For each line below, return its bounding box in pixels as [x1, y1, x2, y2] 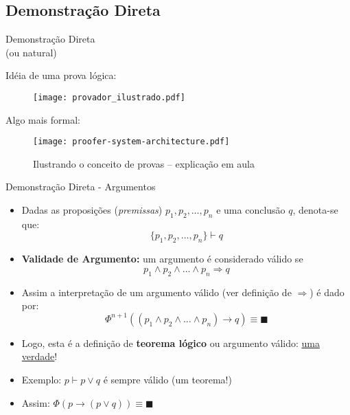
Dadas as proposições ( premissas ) [21, 203, 163, 217]
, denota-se [292, 203, 338, 217]
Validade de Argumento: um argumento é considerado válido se [21, 251, 303, 266]
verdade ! [21, 349, 58, 363]
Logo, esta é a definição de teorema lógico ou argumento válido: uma [21, 335, 320, 350]
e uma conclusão [216, 203, 285, 217]
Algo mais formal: [5, 112, 81, 126]
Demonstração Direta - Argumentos [5, 179, 156, 194]
